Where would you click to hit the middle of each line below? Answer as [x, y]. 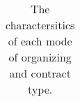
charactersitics [40, 25]
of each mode [40, 41]
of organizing [40, 57]
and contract [40, 73]
